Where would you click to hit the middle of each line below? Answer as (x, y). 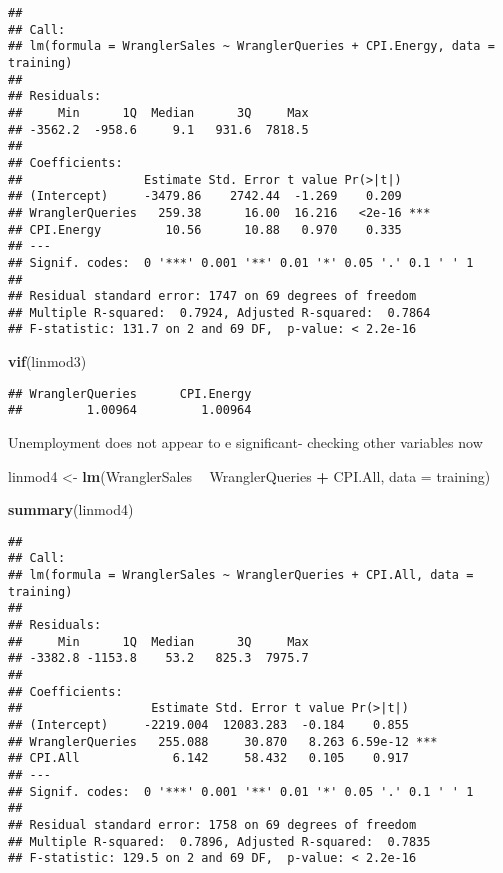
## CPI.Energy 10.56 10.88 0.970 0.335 (205, 229)
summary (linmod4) (71, 509)
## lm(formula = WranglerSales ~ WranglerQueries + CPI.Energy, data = (251, 46)
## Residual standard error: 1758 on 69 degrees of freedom (212, 824)
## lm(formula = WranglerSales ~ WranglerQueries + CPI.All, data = (241, 575)
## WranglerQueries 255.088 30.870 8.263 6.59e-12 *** (223, 741)
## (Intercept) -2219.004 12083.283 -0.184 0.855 (208, 725)
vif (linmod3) (47, 361)
